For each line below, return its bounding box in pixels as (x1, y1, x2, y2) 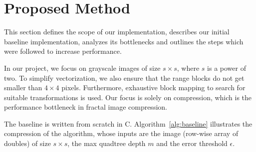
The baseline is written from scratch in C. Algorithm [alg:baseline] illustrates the (4, 118, 253, 129)
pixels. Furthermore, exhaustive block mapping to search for (61, 82, 246, 93)
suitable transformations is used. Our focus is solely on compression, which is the (4, 92, 252, 102)
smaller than (4, 82, 42, 93)
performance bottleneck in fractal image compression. (4, 102, 167, 112)
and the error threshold (156, 138, 228, 149)
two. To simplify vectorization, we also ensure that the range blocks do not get (4, 72, 245, 83)
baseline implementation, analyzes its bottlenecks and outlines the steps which (4, 36, 244, 46)
